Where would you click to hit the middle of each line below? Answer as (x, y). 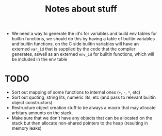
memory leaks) (26, 128)
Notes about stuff (81, 9)
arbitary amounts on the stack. (42, 113)
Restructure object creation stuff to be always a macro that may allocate (83, 108)
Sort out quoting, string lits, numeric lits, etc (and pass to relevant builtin (84, 97)
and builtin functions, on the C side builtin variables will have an (75, 44)
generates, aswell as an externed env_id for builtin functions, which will (83, 54)
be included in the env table (39, 60)
